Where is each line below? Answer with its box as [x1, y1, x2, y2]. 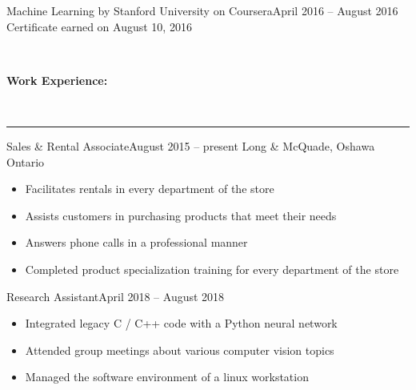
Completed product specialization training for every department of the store [25, 260, 399, 277]
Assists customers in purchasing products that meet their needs [25, 207, 337, 223]
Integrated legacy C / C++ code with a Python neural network [25, 315, 338, 332]
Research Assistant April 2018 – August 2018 [6, 287, 225, 304]
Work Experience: [6, 71, 108, 88]
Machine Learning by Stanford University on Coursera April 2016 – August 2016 [6, 2, 398, 18]
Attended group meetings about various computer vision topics [25, 341, 334, 358]
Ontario [6, 153, 45, 170]
